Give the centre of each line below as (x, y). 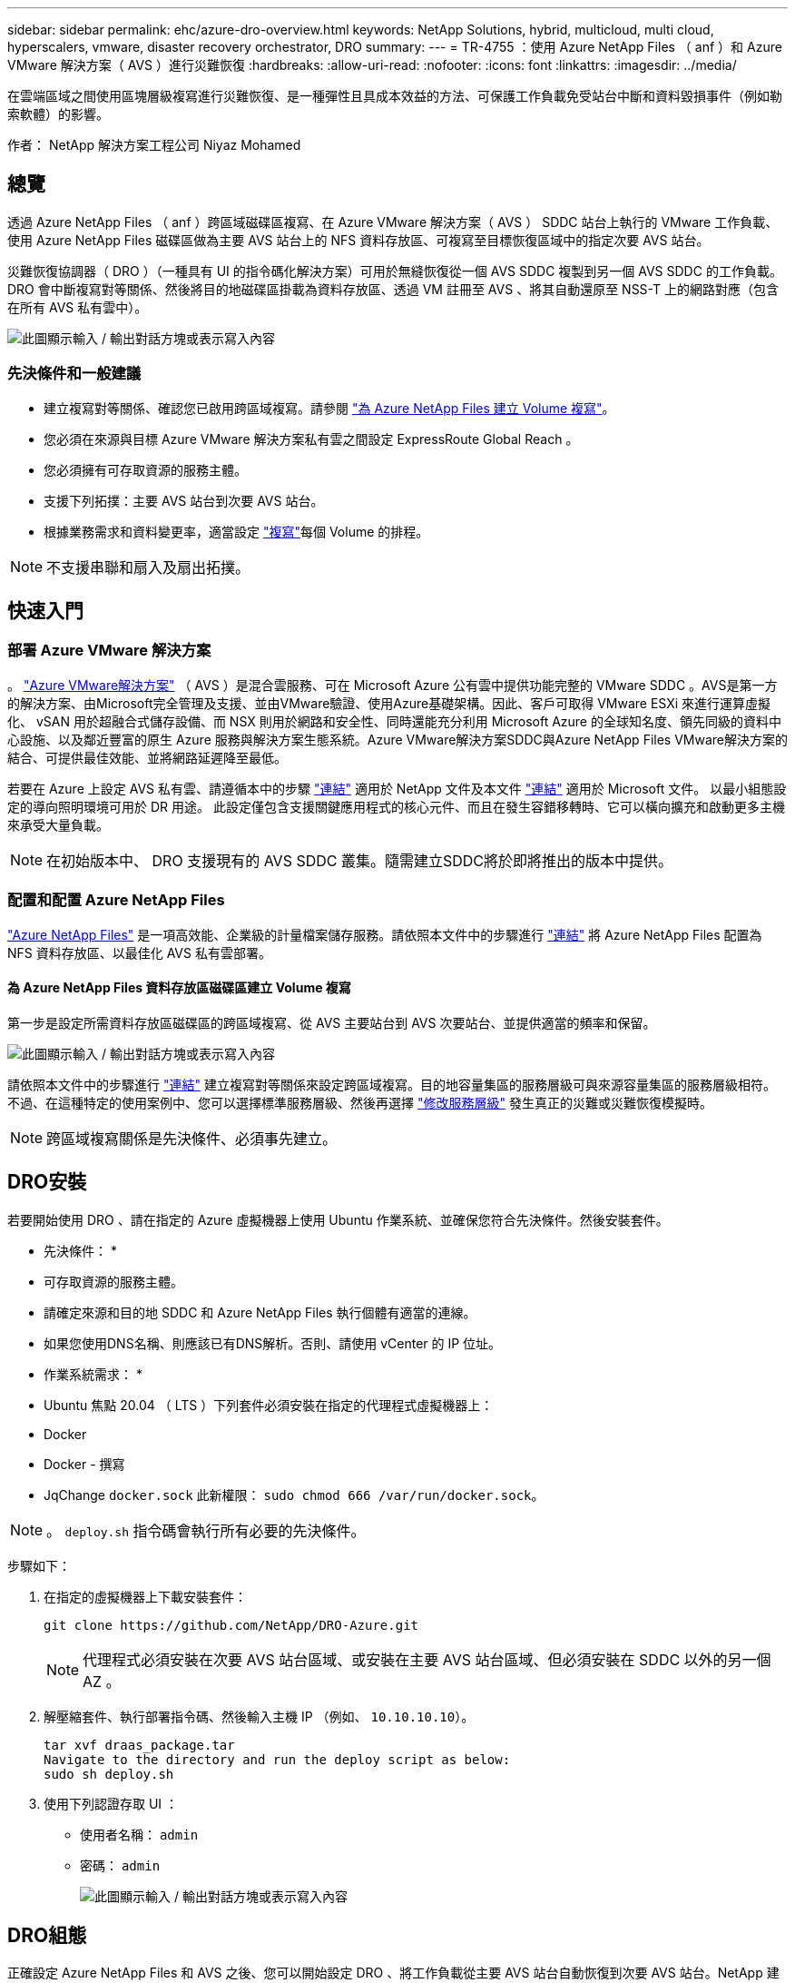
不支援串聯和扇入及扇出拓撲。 (148, 567)
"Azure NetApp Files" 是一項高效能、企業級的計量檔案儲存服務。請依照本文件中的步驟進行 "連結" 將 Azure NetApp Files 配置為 (385, 934)
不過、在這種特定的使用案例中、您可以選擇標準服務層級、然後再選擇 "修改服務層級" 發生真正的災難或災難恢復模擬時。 (360, 1102)
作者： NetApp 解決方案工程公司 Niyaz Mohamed (154, 145)
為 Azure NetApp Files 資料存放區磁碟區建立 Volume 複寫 (179, 988)
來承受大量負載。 (58, 824)
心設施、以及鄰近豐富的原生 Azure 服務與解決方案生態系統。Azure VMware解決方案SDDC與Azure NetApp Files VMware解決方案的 (397, 739)
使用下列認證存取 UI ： (111, 1803)
